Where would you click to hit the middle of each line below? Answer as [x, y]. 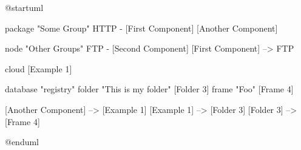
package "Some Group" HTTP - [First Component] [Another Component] [141, 28]
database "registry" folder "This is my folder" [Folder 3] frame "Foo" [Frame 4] [149, 89]
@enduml [22, 142]
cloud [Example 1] [39, 68]
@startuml [24, 7]
